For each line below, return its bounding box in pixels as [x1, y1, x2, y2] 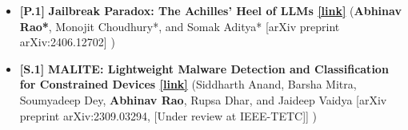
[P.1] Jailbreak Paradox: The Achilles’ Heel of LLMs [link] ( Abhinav [19, 2, 402, 18]
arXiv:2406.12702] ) [19, 33, 115, 50]
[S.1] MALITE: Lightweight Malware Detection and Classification [19, 60, 389, 77]
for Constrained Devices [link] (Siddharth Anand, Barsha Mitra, [19, 76, 357, 93]
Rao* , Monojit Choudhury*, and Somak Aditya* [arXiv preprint [19, 18, 340, 34]
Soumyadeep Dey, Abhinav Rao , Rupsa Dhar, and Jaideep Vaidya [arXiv [19, 91, 387, 108]
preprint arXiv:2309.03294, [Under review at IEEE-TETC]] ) [19, 107, 318, 124]
